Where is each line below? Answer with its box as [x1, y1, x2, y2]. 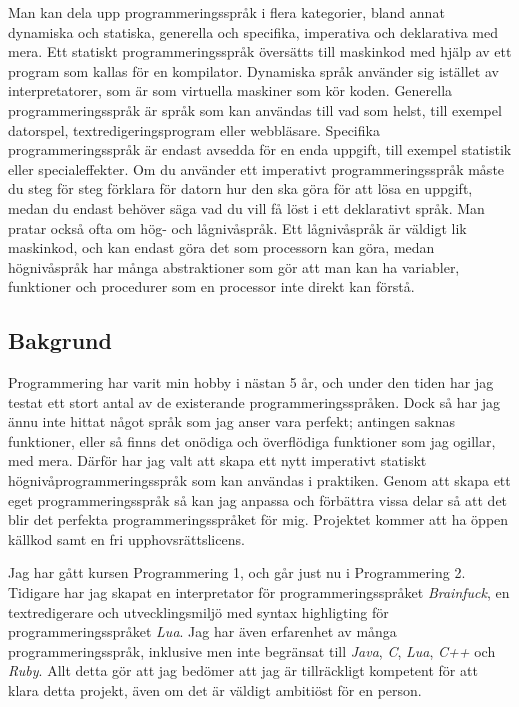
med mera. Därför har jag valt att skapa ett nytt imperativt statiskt [8, 450, 427, 471]
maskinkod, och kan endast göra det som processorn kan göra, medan [8, 237, 435, 258]
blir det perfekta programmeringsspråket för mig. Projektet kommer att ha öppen [8, 509, 509, 530]
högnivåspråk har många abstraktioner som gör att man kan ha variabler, [8, 256, 460, 277]
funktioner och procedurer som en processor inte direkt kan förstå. [8, 276, 415, 297]
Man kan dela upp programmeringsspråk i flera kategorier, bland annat [8, 2, 445, 22]
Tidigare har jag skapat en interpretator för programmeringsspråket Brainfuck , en [8, 582, 510, 603]
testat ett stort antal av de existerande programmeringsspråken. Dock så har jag [8, 391, 501, 412]
